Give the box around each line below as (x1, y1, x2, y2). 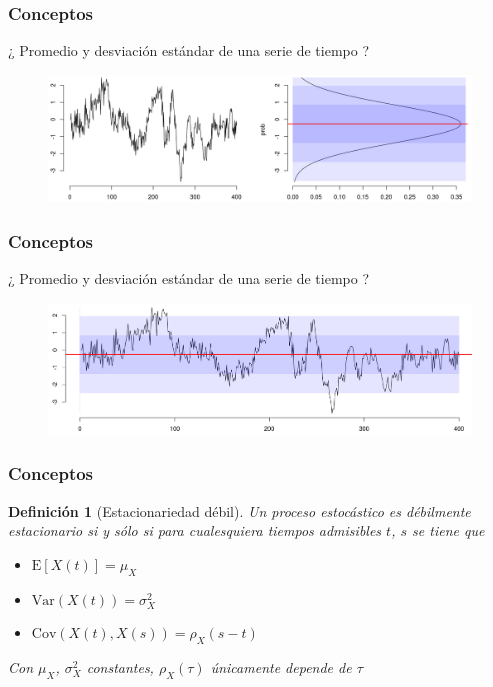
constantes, (86, 657, 154, 678)
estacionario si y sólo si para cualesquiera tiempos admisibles (8, 520, 382, 541)
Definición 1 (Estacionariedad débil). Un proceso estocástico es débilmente (8, 500, 471, 521)
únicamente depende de (210, 657, 352, 678)
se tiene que (412, 520, 485, 541)
